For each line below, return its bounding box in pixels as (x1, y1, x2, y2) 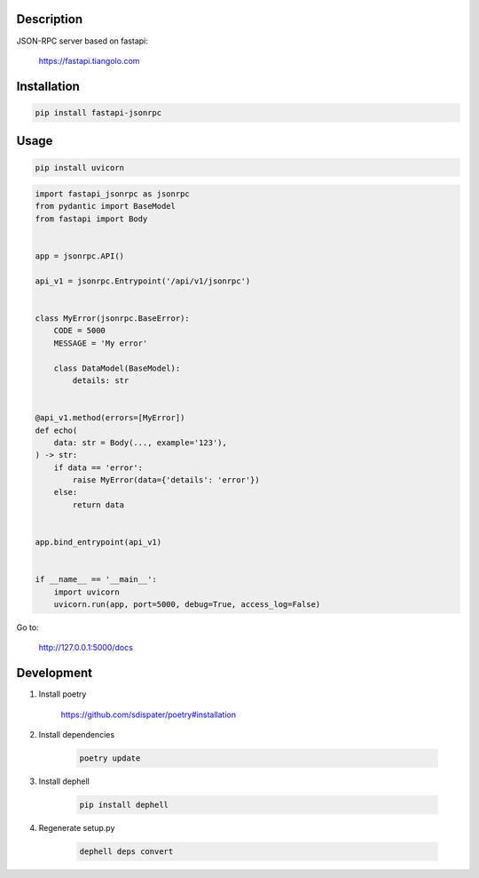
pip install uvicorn (35, 163, 124, 172)
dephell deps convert (79, 846, 174, 857)
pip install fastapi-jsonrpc (35, 108, 162, 117)
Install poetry (38, 689, 87, 699)
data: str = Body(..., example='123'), (53, 437, 228, 448)
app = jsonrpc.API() (35, 251, 124, 261)
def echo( (35, 425, 78, 435)
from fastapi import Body (35, 213, 148, 224)
